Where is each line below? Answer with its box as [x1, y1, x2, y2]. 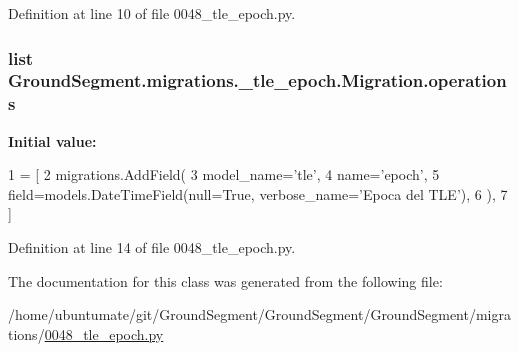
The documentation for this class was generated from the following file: [8, 270, 443, 291]
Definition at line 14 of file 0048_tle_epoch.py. [8, 237, 296, 258]
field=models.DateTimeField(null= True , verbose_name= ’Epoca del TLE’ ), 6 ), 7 [8, 183, 508, 204]
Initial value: [8, 130, 97, 151]
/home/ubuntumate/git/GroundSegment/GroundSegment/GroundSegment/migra [8, 304, 511, 325]
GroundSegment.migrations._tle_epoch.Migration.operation [8, 68, 507, 93]
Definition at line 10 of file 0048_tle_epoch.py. [8, 3, 296, 23]
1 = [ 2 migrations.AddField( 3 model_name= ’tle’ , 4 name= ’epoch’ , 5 [8, 164, 440, 185]
